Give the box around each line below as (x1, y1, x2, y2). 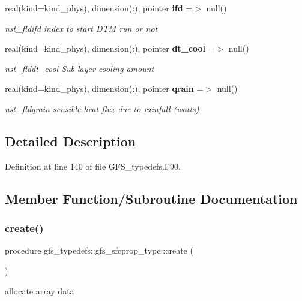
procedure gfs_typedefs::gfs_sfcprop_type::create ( (5, 244, 193, 257)
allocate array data (5, 284, 74, 297)
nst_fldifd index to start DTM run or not (5, 22, 158, 34)
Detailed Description (5, 131, 136, 150)
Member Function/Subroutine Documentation (5, 189, 298, 207)
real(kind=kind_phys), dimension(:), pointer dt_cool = (5, 42, 215, 55)
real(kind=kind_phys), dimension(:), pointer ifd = (5, 2, 193, 14)
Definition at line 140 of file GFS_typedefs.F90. (5, 159, 181, 172)
